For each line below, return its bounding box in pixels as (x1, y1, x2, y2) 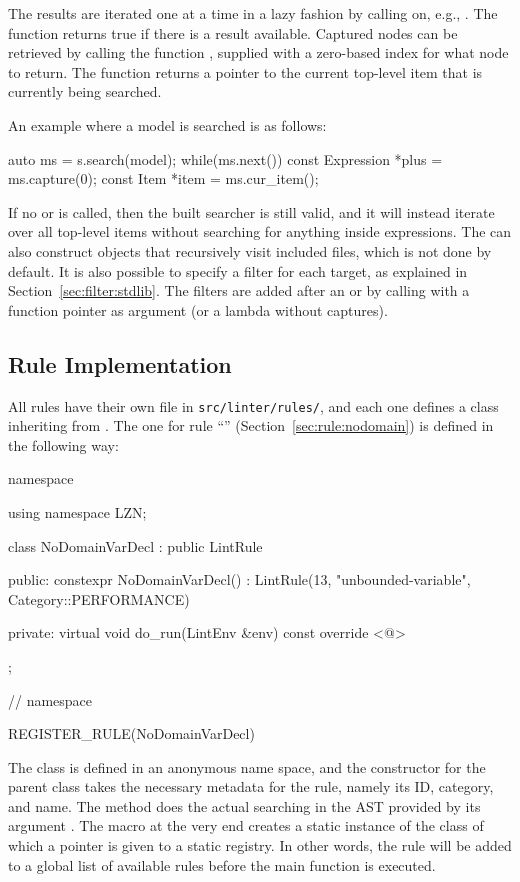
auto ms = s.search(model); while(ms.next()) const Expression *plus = (8, 148, 443, 169)
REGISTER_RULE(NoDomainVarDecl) (8, 723, 255, 744)
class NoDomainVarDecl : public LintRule (8, 535, 263, 556)
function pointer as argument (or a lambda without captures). (8, 299, 388, 320)
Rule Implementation (8, 348, 232, 379)
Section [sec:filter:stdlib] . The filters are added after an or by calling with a (8, 280, 470, 301)
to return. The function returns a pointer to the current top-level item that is (8, 61, 483, 82)
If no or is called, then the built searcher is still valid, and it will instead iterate (8, 201, 495, 222)
